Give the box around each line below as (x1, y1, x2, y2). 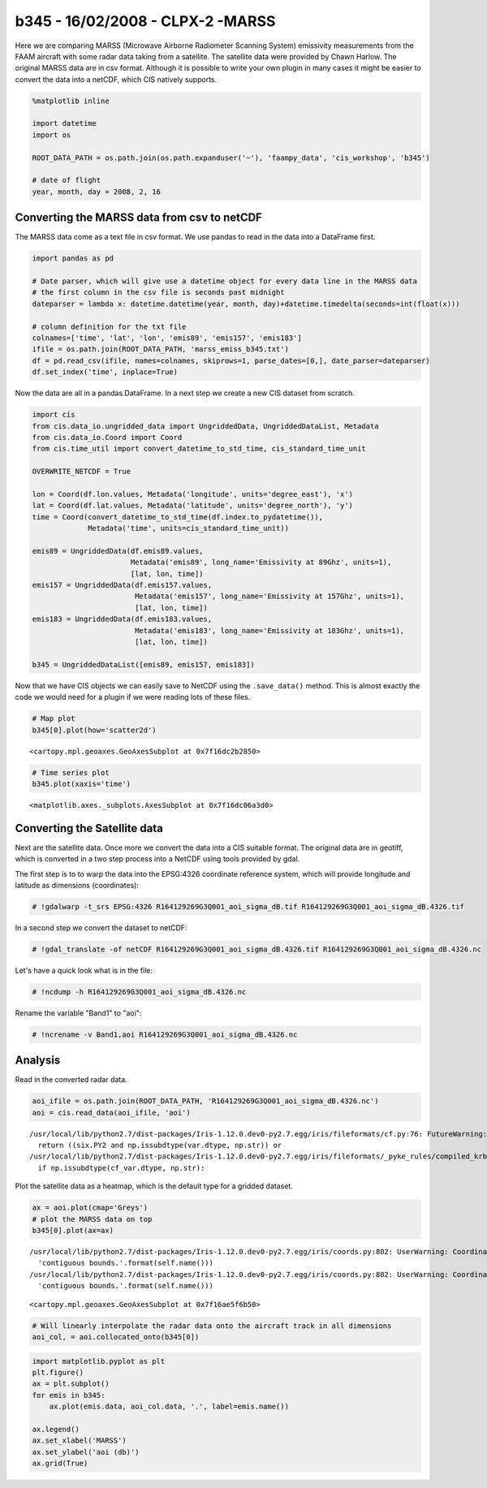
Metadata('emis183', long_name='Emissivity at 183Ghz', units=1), (134, 626, 405, 635)
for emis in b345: (32, 1391, 106, 1400)
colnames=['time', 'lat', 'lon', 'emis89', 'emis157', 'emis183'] (32, 334, 302, 343)
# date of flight (32, 175, 101, 185)
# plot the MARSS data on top (32, 1214, 153, 1223)
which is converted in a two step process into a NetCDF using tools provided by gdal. (15, 854, 300, 864)
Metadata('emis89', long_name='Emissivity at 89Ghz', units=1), (130, 558, 392, 567)
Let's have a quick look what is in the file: (15, 965, 153, 975)
